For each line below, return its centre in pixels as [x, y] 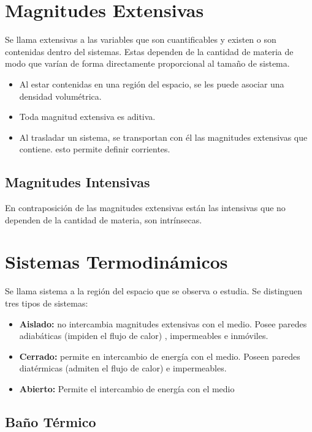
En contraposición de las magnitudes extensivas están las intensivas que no [145, 208]
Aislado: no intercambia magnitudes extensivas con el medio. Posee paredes [163, 323]
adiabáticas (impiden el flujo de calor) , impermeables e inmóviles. [144, 336]
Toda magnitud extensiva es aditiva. [87, 117]
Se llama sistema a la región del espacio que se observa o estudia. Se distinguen [154, 291]
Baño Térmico [51, 421]
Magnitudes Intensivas [78, 182]
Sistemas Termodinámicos [116, 262]
